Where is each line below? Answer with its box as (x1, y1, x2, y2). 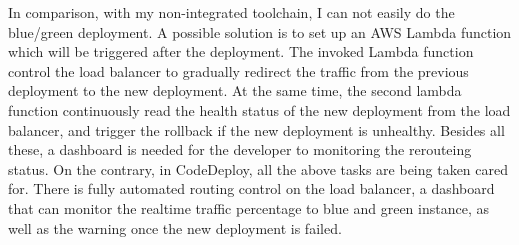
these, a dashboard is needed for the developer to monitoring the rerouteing (8, 139, 472, 160)
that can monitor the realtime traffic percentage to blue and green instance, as (8, 197, 489, 218)
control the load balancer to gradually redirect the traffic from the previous (8, 60, 469, 81)
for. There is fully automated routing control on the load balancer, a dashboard (8, 178, 495, 199)
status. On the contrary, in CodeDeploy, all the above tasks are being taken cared (8, 158, 508, 179)
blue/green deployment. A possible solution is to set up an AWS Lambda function (8, 21, 512, 42)
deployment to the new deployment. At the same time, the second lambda (8, 80, 462, 101)
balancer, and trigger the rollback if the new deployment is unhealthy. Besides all (8, 119, 505, 140)
